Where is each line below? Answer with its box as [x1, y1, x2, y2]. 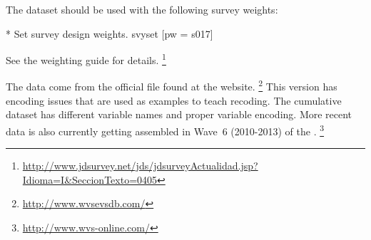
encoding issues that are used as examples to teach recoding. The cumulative [6, 93, 342, 108]
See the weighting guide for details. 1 [6, 51, 166, 67]
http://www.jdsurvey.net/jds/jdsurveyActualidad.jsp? [22, 158, 258, 173]
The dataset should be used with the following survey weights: [6, 2, 278, 16]
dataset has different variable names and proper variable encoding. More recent [6, 107, 352, 122]
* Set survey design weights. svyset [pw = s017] [6, 26, 213, 41]
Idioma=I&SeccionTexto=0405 [22, 172, 158, 187]
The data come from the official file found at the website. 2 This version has [6, 77, 337, 94]
